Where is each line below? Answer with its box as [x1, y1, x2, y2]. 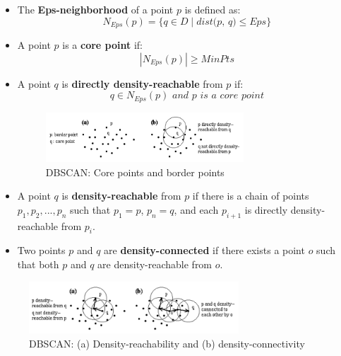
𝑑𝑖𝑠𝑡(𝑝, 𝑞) [196, 16, 237, 27]
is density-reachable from [61, 188, 181, 203]
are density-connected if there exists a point [104, 243, 305, 258]
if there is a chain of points [192, 188, 309, 203]
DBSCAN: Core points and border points [45, 164, 225, 179]
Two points [17, 243, 66, 258]
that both [17, 256, 59, 271]
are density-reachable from [97, 256, 213, 271]
